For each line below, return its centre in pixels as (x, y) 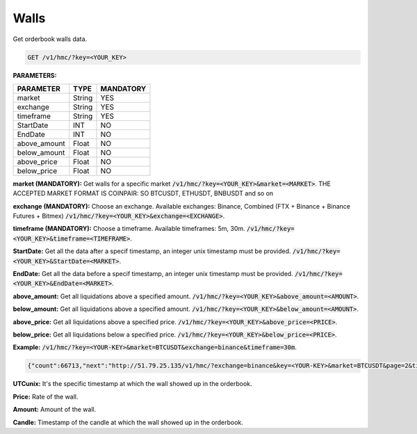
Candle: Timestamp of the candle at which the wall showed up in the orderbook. (128, 422)
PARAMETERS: (35, 75)
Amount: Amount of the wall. (55, 410)
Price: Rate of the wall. (46, 396)
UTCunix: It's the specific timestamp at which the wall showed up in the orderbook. (133, 384)
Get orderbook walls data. (50, 39)
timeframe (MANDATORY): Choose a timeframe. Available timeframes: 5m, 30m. (129, 229)
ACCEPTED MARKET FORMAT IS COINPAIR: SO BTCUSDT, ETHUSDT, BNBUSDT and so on (143, 193)
